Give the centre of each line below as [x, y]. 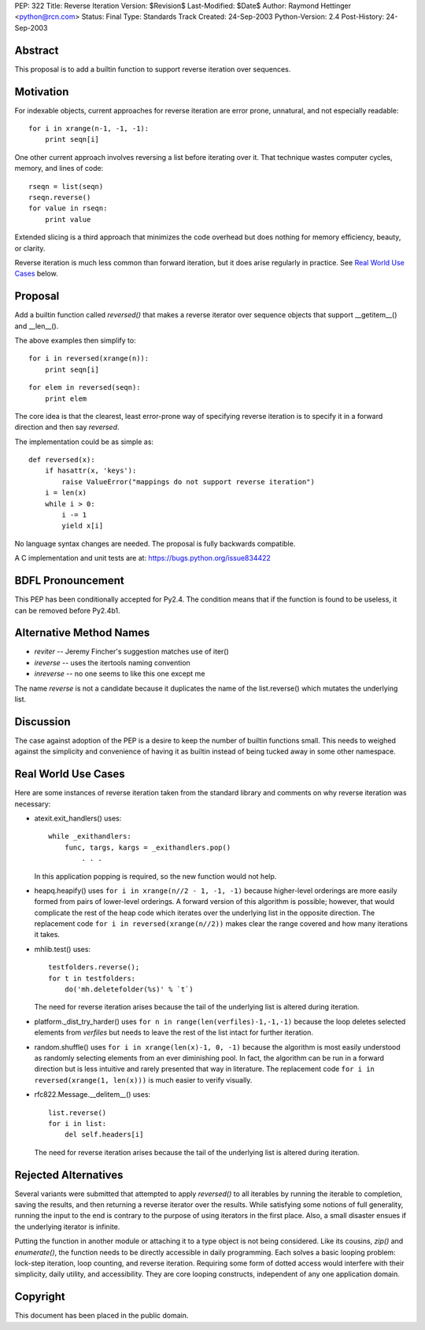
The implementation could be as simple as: [84, 442]
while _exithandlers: [90, 836]
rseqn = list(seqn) [66, 186]
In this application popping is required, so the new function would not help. [155, 876]
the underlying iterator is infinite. [67, 1226]
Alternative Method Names [82, 633]
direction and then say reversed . [67, 427]
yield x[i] [83, 526]
